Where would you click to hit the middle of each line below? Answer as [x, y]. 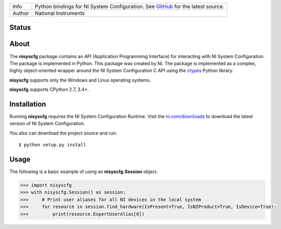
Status [20, 27]
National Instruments [60, 13]
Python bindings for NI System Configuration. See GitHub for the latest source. [130, 6]
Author [21, 13]
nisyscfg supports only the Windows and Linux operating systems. [80, 80]
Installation [28, 104]
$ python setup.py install [52, 145]
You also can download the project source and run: [63, 133]
